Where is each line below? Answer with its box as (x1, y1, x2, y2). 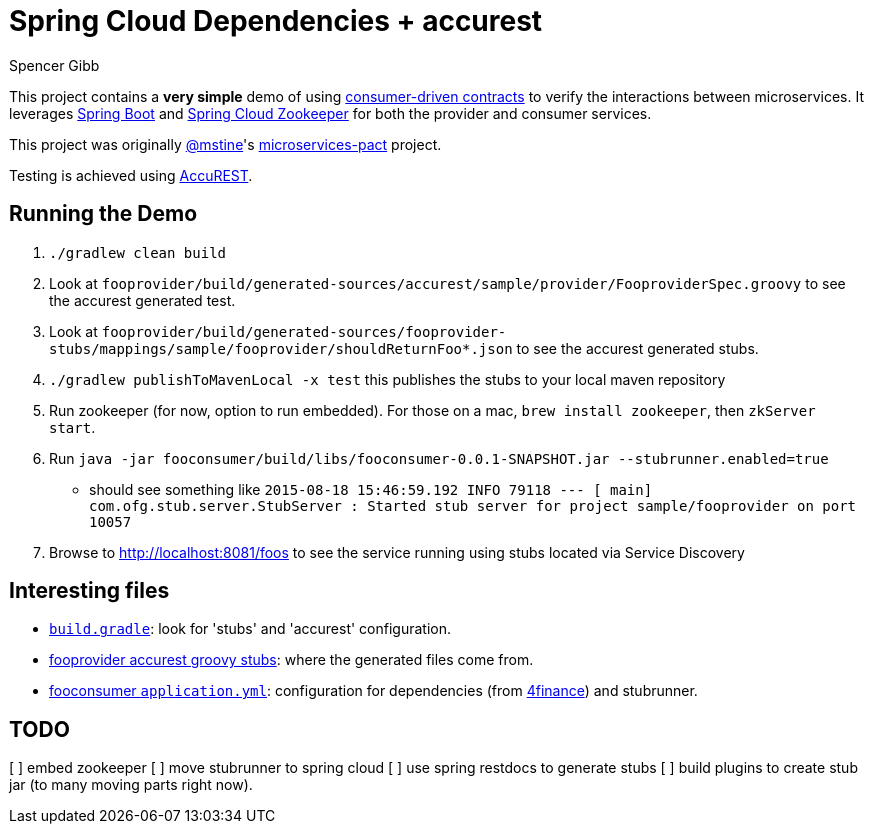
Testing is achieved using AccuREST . (9, 166, 253, 184)
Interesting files (9, 578, 170, 604)
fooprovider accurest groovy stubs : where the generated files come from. (49, 651, 534, 669)
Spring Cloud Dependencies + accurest (9, 4, 543, 38)
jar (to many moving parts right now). (9, 776, 253, 794)
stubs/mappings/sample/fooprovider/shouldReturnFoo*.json (49, 340, 513, 357)
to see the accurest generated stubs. (516, 339, 759, 357)
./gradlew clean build (49, 244, 227, 261)
